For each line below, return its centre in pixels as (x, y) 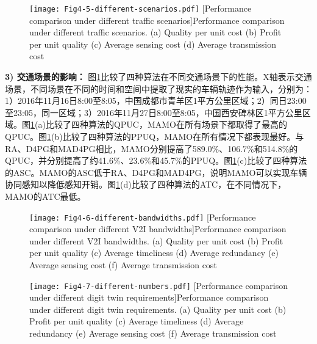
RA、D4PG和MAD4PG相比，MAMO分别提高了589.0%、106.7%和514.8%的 (151, 148)
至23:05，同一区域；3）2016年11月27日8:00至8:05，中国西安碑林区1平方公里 (154, 112)
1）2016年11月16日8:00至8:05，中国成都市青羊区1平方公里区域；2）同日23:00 (156, 101)
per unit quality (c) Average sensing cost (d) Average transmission (153, 44)
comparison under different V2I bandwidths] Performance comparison (158, 229)
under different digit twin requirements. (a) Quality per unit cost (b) (158, 309)
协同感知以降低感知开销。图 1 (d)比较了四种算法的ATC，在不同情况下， (146, 184)
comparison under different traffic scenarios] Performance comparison (157, 20)
